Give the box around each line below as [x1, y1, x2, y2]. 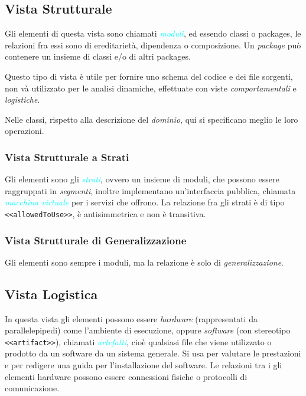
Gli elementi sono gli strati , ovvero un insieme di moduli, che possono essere [5, 173, 279, 185]
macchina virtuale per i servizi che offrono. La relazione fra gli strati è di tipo [5, 196, 285, 208]
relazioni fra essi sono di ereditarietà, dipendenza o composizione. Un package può [5, 38, 301, 51]
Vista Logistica [5, 284, 98, 303]
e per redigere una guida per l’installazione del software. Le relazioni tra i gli [5, 359, 282, 371]
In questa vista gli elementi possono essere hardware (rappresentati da [5, 312, 258, 325]
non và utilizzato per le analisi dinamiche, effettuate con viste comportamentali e [5, 81, 297, 94]
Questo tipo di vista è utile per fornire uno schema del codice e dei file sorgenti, [5, 70, 293, 82]
